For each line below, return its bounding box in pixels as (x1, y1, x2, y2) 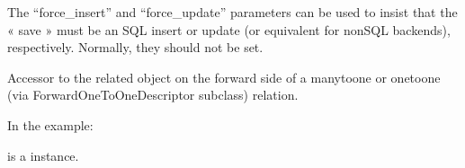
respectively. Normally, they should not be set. (7, 38, 264, 57)
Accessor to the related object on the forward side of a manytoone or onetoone (7, 67, 441, 86)
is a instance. (7, 146, 79, 164)
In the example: (7, 115, 94, 134)
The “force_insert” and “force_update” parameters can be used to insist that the (7, 3, 458, 21)
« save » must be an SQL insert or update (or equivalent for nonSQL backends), (7, 20, 451, 39)
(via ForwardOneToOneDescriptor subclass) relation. (7, 85, 299, 104)
